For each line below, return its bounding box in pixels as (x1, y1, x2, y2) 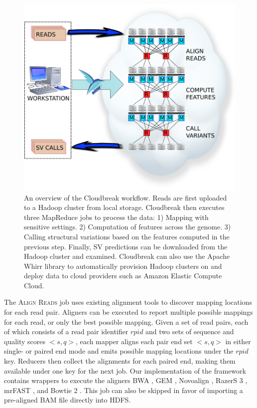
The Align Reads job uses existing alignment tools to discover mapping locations (4, 297, 252, 307)
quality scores (4, 336, 46, 346)
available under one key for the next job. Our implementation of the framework (4, 365, 246, 376)
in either (225, 336, 251, 346)
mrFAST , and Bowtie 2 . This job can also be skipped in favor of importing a (4, 385, 243, 395)
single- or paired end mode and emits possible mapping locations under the (4, 346, 234, 356)
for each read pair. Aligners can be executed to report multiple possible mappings (4, 307, 253, 317)
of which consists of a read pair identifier (4, 326, 128, 337)
